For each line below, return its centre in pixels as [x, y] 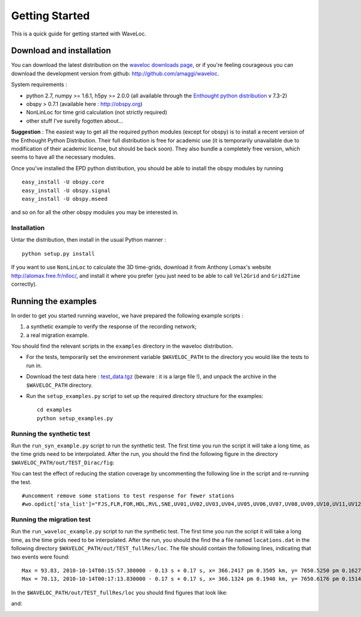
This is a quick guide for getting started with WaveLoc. [79, 34]
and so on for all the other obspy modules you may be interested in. [95, 212]
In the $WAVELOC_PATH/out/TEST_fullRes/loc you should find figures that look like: [119, 592]
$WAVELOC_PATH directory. [60, 385]
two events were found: [40, 557]
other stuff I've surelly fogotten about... [75, 121]
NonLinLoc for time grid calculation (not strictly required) [97, 112]
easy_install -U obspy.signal [66, 190]
